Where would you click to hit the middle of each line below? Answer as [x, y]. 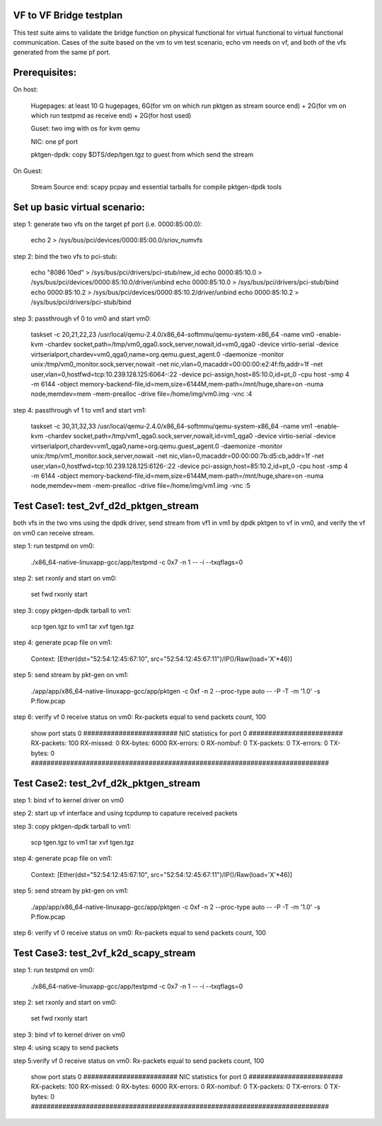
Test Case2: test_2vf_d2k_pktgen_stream [107, 783]
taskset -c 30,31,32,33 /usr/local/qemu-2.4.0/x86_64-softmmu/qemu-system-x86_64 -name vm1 [172, 426]
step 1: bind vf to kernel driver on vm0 [68, 800]
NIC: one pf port [54, 141]
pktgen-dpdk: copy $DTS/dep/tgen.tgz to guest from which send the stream [142, 155]
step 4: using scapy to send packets [66, 1048]
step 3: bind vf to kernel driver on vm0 [69, 1035]
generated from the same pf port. [62, 52]
